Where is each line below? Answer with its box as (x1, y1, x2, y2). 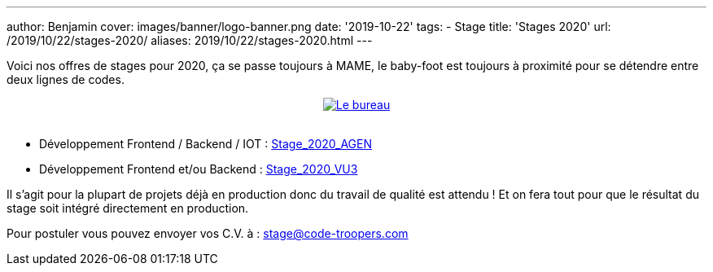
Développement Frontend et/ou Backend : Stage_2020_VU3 (39, 162, 358, 176)
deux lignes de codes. (7, 72, 125, 86)
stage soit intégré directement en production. (7, 201, 249, 215)
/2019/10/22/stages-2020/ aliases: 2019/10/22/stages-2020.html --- (7, 33, 373, 47)
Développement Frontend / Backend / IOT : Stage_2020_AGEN (39, 137, 372, 151)
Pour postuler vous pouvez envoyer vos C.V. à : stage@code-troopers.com (7, 226, 409, 240)
